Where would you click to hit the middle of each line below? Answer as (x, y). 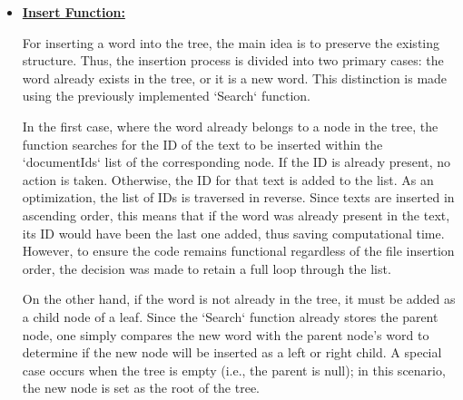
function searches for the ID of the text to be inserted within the (202, 144)
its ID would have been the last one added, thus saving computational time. (233, 233)
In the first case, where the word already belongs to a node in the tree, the (230, 126)
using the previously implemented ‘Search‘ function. (167, 96)
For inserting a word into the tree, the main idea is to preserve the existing (231, 42)
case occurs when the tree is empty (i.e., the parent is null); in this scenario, (234, 370)
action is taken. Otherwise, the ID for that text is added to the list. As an (228, 179)
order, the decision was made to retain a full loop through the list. (207, 268)
